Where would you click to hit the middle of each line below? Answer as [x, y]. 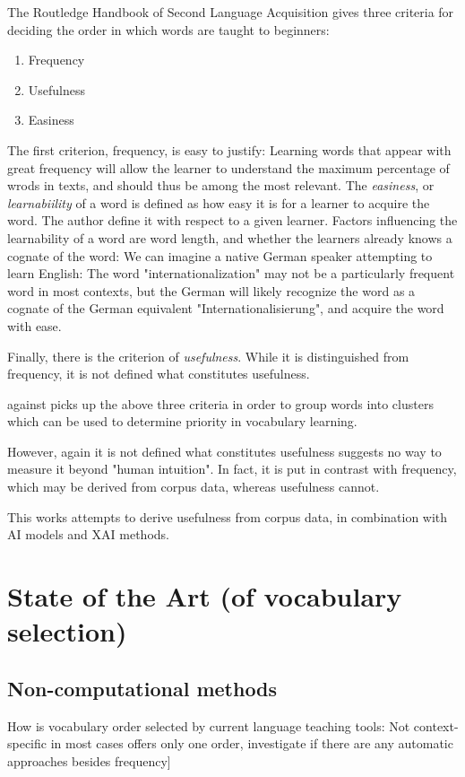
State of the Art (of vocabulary [205, 596]
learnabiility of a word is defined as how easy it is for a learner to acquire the [219, 202]
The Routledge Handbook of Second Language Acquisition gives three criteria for [231, 12]
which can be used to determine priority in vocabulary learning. [182, 421]
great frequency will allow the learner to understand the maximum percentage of [228, 167]
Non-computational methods [142, 688]
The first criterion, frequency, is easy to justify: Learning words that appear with [229, 149]
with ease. [34, 325]
